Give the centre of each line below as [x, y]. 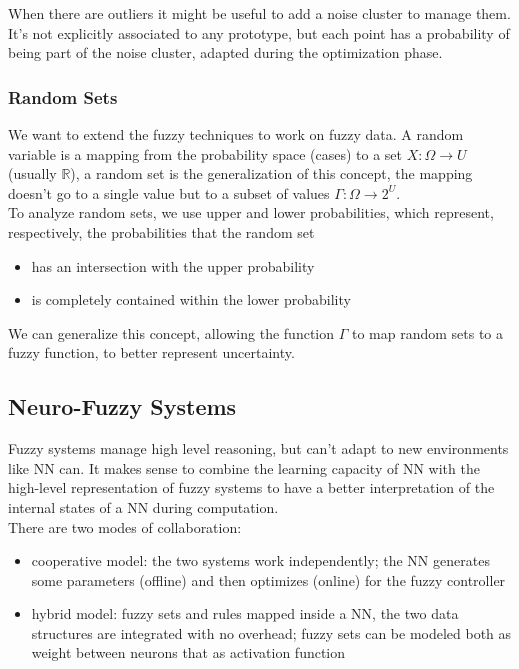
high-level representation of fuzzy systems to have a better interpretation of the [251, 487]
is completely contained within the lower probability [191, 299]
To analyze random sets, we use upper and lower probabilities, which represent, [251, 212]
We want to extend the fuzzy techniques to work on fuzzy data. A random [236, 134]
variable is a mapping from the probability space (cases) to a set [205, 153]
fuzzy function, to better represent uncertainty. [151, 352]
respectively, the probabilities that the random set [161, 231]
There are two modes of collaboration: [125, 526]
